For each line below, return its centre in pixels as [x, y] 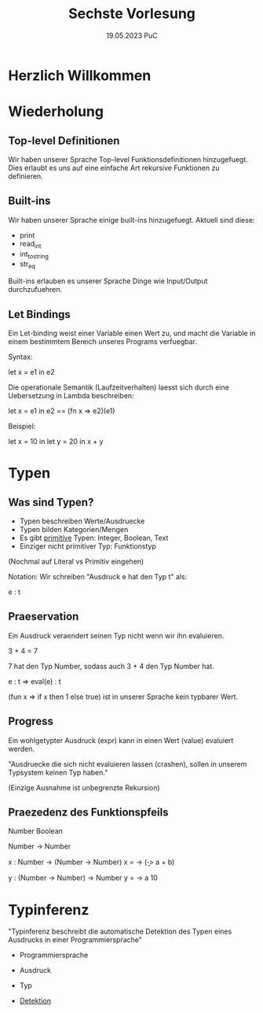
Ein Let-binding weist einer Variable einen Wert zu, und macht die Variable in [132, 333]
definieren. [26, 176]
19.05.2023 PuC [132, 35]
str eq [27, 265]
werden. [22, 749]
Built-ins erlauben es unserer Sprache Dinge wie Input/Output [108, 281]
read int [30, 244]
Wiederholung [56, 112]
